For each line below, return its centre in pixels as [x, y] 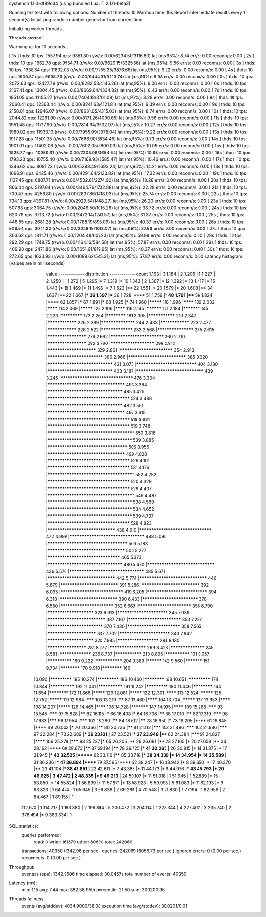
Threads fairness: [27, 899]
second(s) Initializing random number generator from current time [76, 19]
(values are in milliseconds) [37, 263]
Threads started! [26, 38]
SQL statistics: [24, 826]
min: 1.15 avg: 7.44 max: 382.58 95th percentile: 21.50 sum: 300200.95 [93, 890]
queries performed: [41, 835]
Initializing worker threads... [37, 29]
